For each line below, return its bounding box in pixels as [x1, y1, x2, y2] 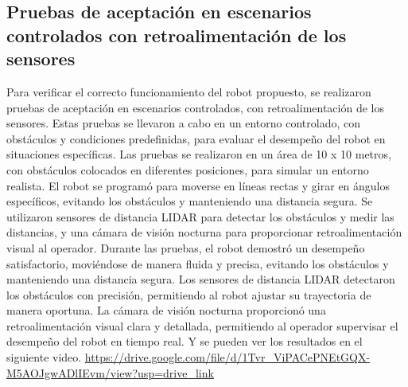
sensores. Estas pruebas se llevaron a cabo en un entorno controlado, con [6, 115, 361, 131]
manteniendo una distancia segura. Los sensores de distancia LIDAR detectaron [6, 271, 395, 287]
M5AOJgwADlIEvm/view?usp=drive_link [6, 364, 214, 381]
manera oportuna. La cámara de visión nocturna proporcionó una [6, 302, 326, 319]
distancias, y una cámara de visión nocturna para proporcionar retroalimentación [6, 224, 402, 240]
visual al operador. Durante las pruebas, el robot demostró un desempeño [6, 239, 365, 256]
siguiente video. [6, 349, 82, 365]
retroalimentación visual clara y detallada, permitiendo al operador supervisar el [6, 317, 398, 334]
